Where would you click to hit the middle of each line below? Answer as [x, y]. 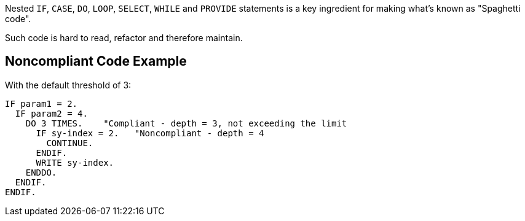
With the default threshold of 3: [68, 85]
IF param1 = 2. [41, 103]
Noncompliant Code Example [96, 61]
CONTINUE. [70, 143]
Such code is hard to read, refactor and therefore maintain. [124, 38]
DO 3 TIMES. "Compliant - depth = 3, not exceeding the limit [186, 123]
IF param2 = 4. [51, 113]
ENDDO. [41, 172]
